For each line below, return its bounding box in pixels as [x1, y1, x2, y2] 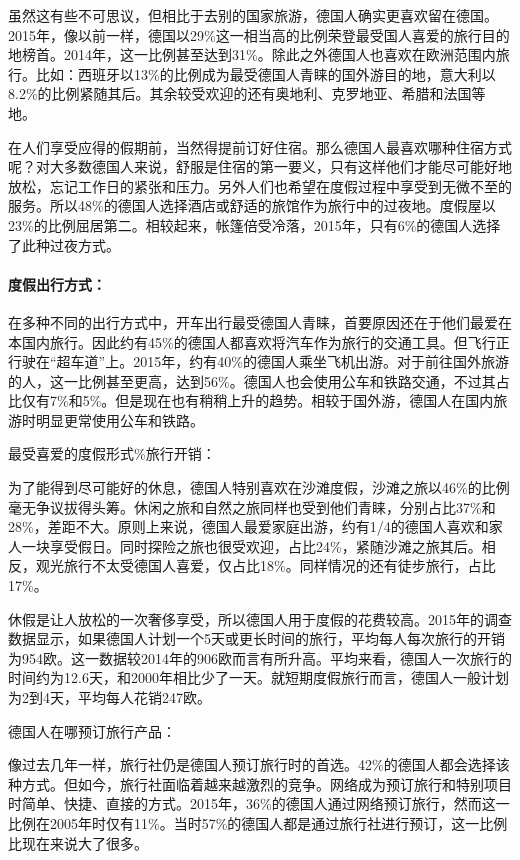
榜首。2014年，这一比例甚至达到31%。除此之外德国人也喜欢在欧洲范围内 [21, 44, 496, 65]
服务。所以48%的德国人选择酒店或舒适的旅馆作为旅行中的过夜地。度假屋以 [8, 195, 496, 216]
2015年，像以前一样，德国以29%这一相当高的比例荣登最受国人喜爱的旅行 [8, 24, 482, 45]
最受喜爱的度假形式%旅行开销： [8, 443, 216, 464]
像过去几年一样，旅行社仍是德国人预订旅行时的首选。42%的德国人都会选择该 [8, 754, 510, 775]
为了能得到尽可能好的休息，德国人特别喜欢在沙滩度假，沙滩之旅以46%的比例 [8, 477, 510, 498]
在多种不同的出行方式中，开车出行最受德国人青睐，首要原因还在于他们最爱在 [8, 311, 512, 332]
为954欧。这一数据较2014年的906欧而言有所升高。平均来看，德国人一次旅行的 [8, 647, 512, 668]
